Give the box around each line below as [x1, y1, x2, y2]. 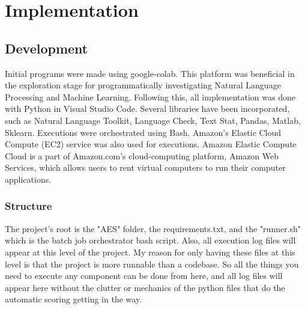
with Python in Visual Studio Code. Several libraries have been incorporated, [5, 102, 290, 115]
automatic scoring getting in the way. [5, 293, 142, 305]
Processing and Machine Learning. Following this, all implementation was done [5, 90, 295, 103]
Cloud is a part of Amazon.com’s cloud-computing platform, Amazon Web [5, 149, 279, 162]
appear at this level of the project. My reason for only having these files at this [5, 245, 295, 258]
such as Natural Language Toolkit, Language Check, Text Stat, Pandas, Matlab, [5, 114, 301, 126]
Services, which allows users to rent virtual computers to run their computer [5, 161, 286, 174]
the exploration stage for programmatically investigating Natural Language [5, 79, 281, 91]
